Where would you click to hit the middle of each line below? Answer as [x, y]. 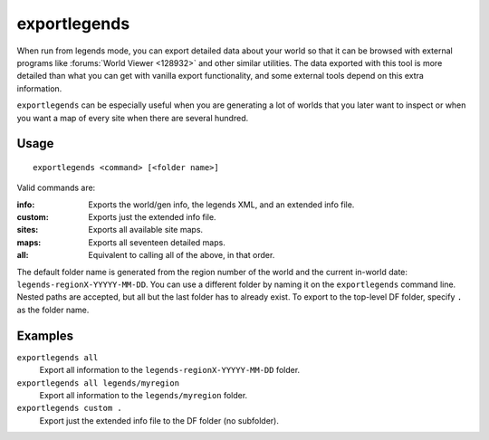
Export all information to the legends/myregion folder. [144, 395]
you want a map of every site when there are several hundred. [133, 118]
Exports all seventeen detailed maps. [157, 242]
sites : [28, 230]
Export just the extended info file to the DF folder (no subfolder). [159, 420]
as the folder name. [53, 310]
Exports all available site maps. [146, 230]
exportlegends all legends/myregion [98, 383]
